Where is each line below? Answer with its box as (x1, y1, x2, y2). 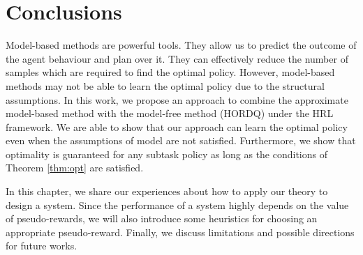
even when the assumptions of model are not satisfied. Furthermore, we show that (6, 133, 356, 148)
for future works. (6, 238, 77, 253)
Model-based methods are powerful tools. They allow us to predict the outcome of (6, 38, 357, 52)
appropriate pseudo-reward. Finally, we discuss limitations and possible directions (6, 224, 355, 239)
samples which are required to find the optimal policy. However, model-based (6, 65, 335, 79)
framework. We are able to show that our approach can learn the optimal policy (6, 119, 348, 134)
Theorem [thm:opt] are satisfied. (6, 160, 144, 175)
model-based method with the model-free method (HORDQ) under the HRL (6, 106, 334, 121)
